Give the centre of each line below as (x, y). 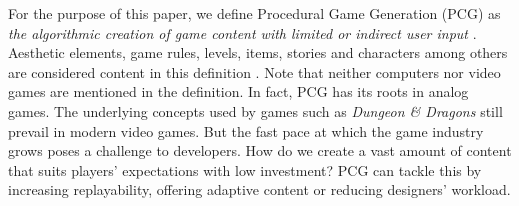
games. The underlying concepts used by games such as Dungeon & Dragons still (255, 110)
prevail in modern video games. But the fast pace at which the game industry (246, 130)
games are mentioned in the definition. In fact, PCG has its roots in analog (238, 91)
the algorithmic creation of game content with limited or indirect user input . (242, 32)
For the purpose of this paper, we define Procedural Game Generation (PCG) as (254, 13)
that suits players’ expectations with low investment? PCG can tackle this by (245, 169)
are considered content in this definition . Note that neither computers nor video (254, 71)
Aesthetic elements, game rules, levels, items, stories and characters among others (258, 52)
